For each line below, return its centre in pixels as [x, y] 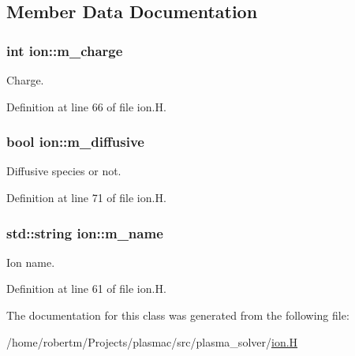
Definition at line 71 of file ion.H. [86, 197]
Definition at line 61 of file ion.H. [86, 289]
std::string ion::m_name [85, 232]
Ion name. [31, 262]
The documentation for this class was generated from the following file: [178, 315]
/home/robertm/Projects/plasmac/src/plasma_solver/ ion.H [152, 341]
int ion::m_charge [65, 50]
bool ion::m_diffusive [75, 142]
